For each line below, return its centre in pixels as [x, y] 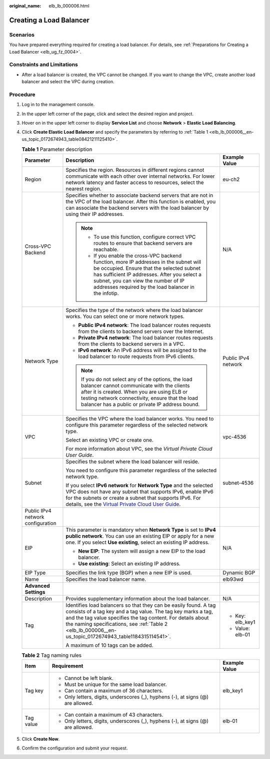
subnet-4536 [238, 483]
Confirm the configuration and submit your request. [75, 748]
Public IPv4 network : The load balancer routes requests [144, 325]
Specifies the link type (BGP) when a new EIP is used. [129, 572]
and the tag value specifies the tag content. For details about [137, 617]
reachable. [106, 249]
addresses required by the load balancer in [144, 287]
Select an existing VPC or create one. [109, 440]
